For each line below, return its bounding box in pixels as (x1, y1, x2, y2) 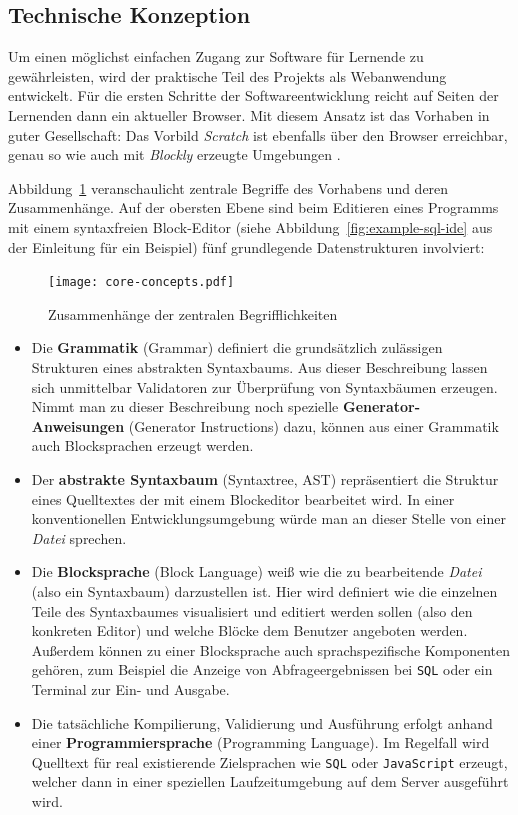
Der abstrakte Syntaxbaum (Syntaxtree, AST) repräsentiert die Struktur (31, 468, 499, 489)
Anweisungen (31, 415, 125, 436)
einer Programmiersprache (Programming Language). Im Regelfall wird (31, 732, 490, 753)
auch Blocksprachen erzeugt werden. (31, 435, 254, 456)
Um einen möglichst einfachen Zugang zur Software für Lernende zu (8, 46, 424, 67)
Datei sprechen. (31, 527, 127, 548)
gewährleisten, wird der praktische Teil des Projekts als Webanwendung (8, 65, 447, 86)
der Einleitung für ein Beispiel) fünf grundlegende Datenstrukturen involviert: (8, 236, 485, 257)
